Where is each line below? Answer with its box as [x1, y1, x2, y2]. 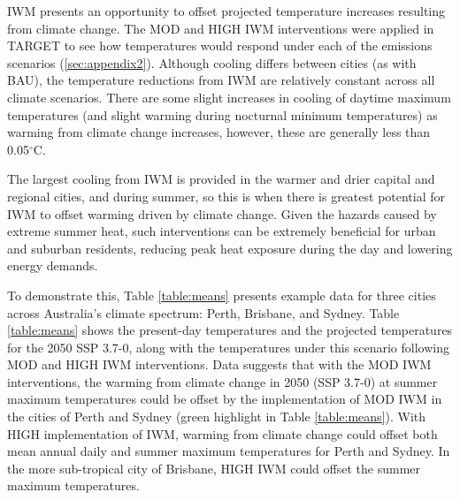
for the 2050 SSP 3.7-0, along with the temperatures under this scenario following [7, 337, 449, 356]
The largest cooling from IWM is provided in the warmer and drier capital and [7, 170, 435, 188]
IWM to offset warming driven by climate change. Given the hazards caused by [7, 204, 437, 223]
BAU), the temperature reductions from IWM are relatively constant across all [7, 71, 435, 89]
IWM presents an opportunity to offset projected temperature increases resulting [7, 2, 446, 19]
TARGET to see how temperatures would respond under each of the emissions [7, 36, 433, 55]
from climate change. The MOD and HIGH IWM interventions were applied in [7, 19, 434, 37]
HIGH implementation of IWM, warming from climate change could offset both [7, 424, 438, 443]
